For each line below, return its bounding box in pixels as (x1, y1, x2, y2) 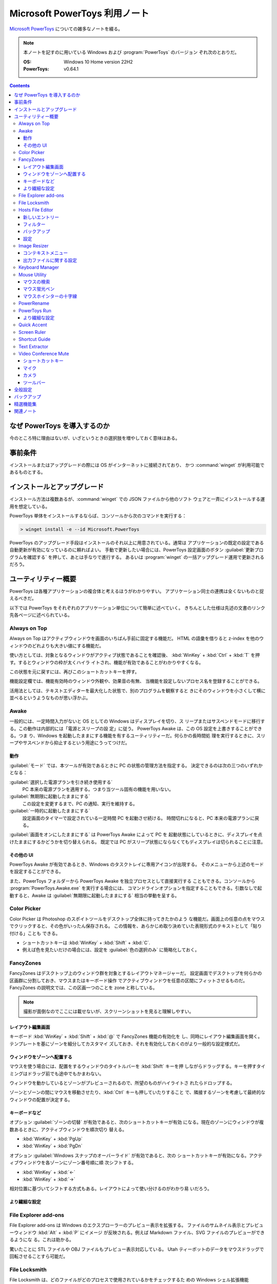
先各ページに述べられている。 (9, 612, 73, 618)
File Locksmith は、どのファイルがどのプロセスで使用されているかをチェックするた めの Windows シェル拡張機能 (9, 1277, 249, 1283)
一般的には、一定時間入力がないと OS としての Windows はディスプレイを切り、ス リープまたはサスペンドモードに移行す (9, 718, 265, 724)
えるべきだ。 (9, 595, 37, 601)
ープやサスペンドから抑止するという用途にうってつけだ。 (9, 740, 130, 746)
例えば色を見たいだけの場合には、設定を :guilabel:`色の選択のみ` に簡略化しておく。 (22, 947, 200, 953)
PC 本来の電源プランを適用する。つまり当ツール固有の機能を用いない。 (22, 786, 174, 792)
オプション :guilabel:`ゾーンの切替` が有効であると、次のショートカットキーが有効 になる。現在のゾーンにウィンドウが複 (9, 1119, 264, 1125)
